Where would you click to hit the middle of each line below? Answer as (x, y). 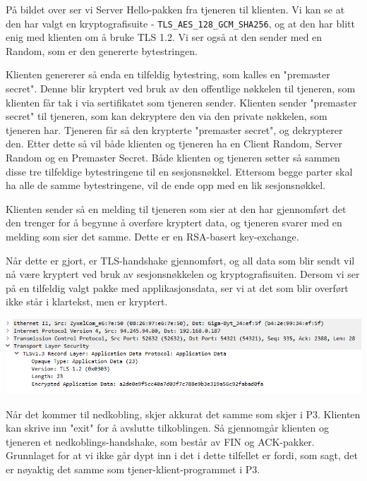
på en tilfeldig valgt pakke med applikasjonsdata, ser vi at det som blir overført (177, 287)
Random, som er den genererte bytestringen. (102, 50)
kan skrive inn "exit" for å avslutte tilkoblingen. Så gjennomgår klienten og (168, 428)
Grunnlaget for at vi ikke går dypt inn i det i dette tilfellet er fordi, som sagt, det (182, 455)
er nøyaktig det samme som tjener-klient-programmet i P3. (133, 469)
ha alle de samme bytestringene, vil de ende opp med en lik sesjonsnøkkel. (166, 185)
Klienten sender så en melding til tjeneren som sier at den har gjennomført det (176, 208)
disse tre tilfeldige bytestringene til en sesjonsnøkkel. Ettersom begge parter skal (179, 171)
